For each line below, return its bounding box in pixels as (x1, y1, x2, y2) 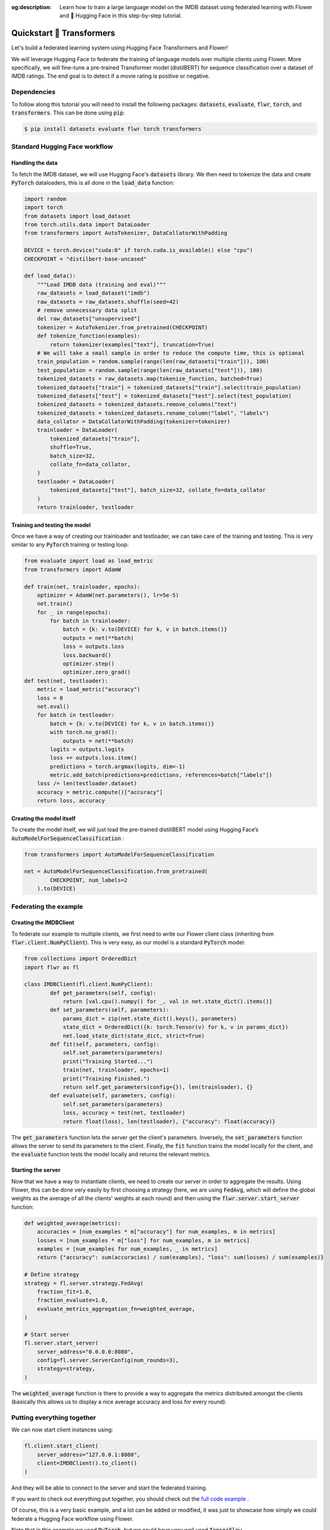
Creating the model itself (11, 815, 76, 822)
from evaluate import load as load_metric (24, 558, 153, 564)
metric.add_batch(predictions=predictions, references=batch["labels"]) (50, 772, 273, 778)
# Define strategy (24, 1271, 79, 1278)
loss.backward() (62, 652, 112, 659)
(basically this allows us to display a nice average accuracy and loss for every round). (11, 1398, 227, 1406)
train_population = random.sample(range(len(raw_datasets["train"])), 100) (37, 358, 269, 365)
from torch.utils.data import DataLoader (24, 221, 150, 228)
